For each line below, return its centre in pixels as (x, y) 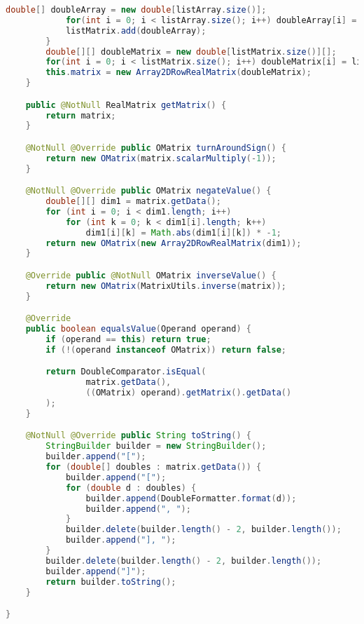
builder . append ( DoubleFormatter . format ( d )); (191, 498)
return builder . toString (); (111, 582)
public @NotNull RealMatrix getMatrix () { (126, 105)
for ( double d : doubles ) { (131, 488)
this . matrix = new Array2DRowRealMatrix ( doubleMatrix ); (178, 73)
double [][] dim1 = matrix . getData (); (133, 202)
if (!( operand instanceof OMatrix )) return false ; (166, 350)
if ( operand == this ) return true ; (128, 340)
